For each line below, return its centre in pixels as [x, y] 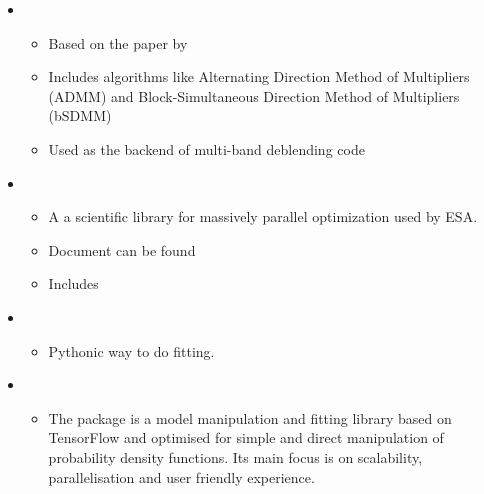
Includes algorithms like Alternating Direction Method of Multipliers [259, 76]
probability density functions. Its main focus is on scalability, [235, 456]
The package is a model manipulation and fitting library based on [250, 417]
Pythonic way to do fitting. [131, 350]
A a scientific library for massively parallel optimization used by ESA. [263, 216]
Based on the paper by [118, 42]
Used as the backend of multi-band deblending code [206, 148]
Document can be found [122, 249]
